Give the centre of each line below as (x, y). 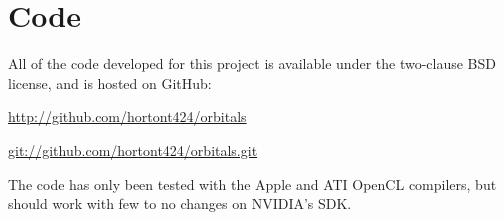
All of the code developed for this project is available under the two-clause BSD (252, 63)
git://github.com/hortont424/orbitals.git (133, 149)
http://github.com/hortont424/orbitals (127, 116)
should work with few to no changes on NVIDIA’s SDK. (180, 203)
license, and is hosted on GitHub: (110, 82)
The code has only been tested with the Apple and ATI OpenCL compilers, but (252, 183)
